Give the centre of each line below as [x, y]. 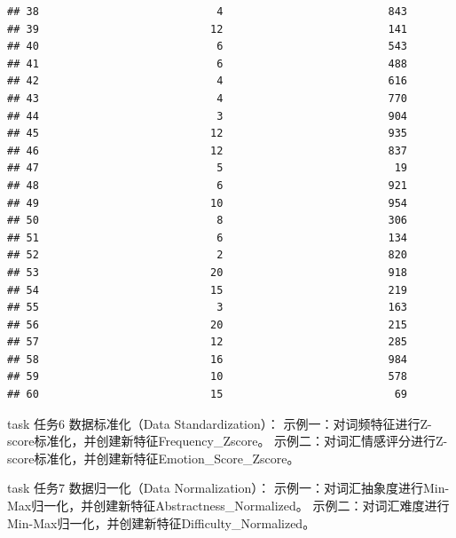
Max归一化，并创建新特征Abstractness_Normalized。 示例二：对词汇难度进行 [228, 506]
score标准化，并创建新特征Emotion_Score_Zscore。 [153, 458]
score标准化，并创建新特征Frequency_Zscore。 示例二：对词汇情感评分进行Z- [228, 441]
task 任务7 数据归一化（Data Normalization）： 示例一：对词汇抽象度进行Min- [228, 488]
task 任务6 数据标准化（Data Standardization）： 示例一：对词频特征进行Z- [220, 423]
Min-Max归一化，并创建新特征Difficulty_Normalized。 [161, 522]
